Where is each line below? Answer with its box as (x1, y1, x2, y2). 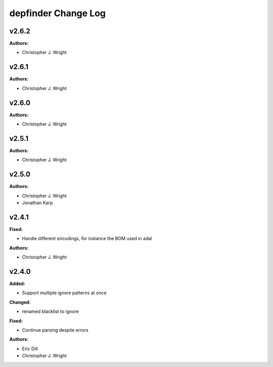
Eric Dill (22, 345, 38, 351)
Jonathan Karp (22, 200, 53, 206)
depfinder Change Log (9, 8, 106, 19)
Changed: (9, 299, 31, 305)
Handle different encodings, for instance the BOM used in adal (22, 236, 152, 242)
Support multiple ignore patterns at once (22, 290, 107, 296)
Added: (9, 281, 25, 287)
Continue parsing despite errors (22, 327, 88, 333)
